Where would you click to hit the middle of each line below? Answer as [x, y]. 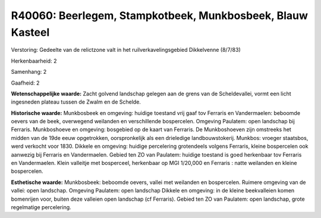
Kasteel [30, 32]
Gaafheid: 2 [25, 83]
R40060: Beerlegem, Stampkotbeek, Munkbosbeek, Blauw [160, 15]
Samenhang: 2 [29, 72]
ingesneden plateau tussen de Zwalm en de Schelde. [76, 102]
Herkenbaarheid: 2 [34, 61]
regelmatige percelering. [41, 207]
